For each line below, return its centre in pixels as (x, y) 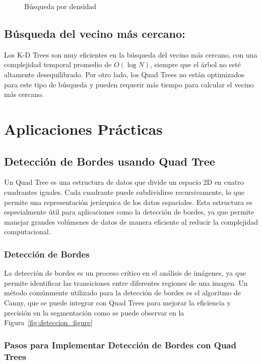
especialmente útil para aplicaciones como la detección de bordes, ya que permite (129, 212)
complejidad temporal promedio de (58, 64)
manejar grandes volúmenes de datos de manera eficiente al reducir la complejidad (131, 221)
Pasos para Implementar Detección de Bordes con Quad (120, 345)
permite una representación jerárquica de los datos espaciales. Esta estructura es (128, 202)
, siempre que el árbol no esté (195, 64)
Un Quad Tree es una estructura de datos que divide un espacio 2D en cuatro (124, 182)
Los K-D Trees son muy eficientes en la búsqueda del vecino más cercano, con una (131, 54)
